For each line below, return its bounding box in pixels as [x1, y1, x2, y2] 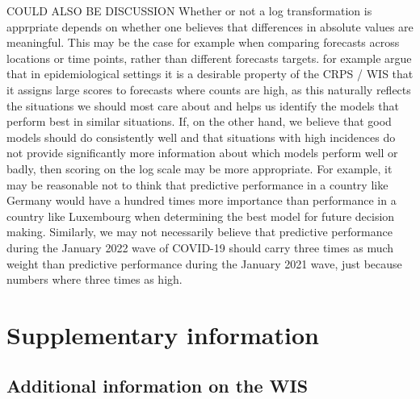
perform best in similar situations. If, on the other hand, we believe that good [6, 113, 392, 130]
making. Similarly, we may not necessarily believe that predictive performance [6, 223, 393, 240]
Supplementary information [6, 318, 319, 351]
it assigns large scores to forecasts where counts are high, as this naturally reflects [6, 81, 411, 98]
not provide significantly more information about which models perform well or [6, 144, 398, 161]
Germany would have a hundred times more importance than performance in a [6, 192, 397, 209]
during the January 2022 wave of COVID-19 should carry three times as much [6, 239, 394, 256]
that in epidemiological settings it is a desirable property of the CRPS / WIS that [6, 65, 414, 82]
